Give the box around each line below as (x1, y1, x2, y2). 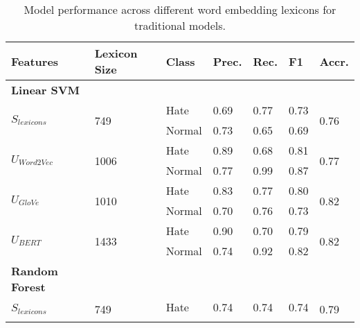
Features (11, 53, 59, 69)
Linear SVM (11, 82, 80, 98)
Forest (11, 279, 46, 295)
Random (11, 263, 58, 279)
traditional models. (134, 17, 226, 33)
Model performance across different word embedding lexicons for (24, 1, 336, 17)
